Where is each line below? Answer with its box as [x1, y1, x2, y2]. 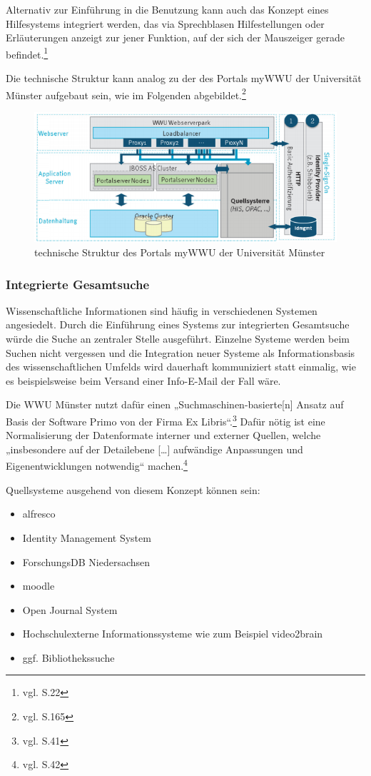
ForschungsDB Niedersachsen [22, 554, 151, 569]
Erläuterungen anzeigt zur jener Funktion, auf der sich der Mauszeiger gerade [6, 30, 345, 45]
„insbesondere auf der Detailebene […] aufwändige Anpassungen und [6, 441, 303, 456]
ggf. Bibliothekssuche [22, 650, 115, 665]
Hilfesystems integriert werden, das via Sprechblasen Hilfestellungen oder [6, 16, 325, 31]
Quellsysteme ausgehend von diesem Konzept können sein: [6, 482, 260, 497]
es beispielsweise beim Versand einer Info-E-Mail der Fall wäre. [6, 373, 281, 388]
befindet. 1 [6, 44, 49, 61]
